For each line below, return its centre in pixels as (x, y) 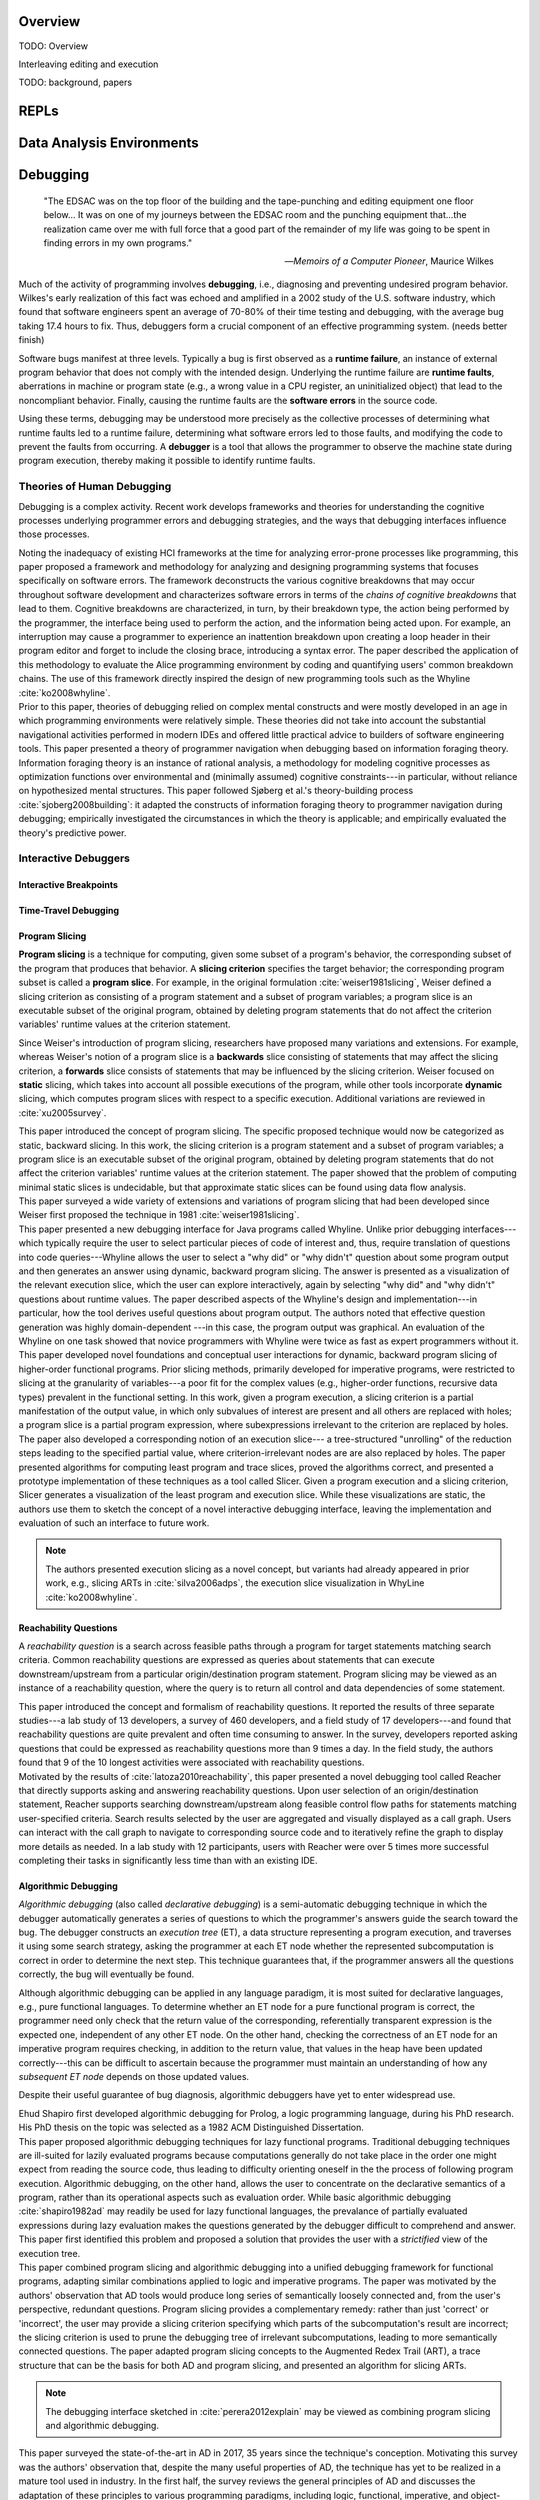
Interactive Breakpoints (68, 885)
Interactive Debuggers (74, 858)
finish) (31, 340)
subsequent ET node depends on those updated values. (134, 2076)
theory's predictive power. (72, 832)
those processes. (54, 534)
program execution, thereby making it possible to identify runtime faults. (167, 461)
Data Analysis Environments (108, 143)
